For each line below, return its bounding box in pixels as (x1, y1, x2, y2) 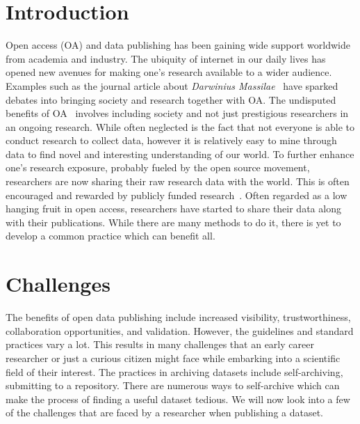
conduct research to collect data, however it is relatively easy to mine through (6, 133, 337, 148)
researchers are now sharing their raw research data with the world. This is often (6, 174, 350, 189)
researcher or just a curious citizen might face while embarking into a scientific (6, 350, 341, 365)
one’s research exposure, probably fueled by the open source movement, (6, 160, 310, 175)
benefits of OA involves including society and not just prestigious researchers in (6, 106, 349, 120)
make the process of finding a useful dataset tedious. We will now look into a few (6, 391, 350, 406)
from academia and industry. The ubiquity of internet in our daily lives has (6, 51, 326, 65)
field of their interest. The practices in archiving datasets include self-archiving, (6, 364, 343, 379)
